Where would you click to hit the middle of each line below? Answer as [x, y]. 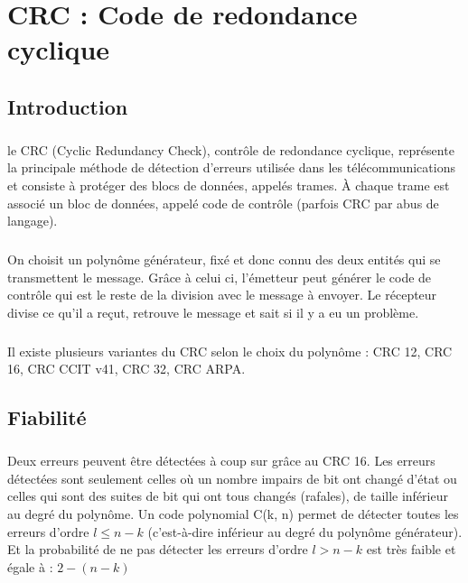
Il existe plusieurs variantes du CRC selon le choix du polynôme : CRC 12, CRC [230, 351]
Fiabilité [47, 417]
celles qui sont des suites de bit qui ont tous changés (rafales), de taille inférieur [228, 496]
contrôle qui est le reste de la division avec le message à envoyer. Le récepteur [222, 295]
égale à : [30, 566]
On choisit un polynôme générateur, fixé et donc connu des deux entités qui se [224, 259]
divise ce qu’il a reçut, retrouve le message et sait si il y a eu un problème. [213, 312]
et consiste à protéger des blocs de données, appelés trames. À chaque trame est [229, 185]
